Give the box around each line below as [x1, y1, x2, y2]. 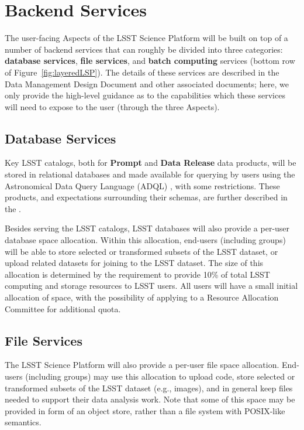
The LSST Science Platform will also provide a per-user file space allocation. [5, 359, 279, 371]
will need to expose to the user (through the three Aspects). [5, 100, 220, 112]
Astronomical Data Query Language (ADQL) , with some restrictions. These [5, 179, 280, 192]
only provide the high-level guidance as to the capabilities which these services [5, 89, 285, 101]
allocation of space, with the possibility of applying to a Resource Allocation [5, 291, 279, 303]
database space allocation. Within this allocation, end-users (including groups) [5, 234, 286, 246]
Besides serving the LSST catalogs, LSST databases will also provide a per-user [5, 222, 290, 234]
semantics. [5, 416, 42, 428]
